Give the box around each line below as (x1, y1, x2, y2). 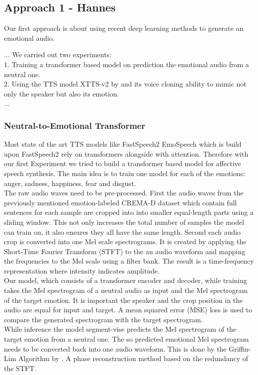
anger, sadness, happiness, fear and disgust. (4, 178, 136, 188)
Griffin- (229, 343, 251, 354)
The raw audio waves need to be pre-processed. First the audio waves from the (4, 187, 244, 198)
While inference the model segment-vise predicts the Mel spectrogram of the (4, 324, 237, 334)
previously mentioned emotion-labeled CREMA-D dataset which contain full (4, 197, 237, 207)
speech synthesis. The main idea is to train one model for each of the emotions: (4, 168, 246, 178)
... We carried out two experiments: (4, 49, 112, 60)
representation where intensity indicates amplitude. (4, 265, 160, 276)
